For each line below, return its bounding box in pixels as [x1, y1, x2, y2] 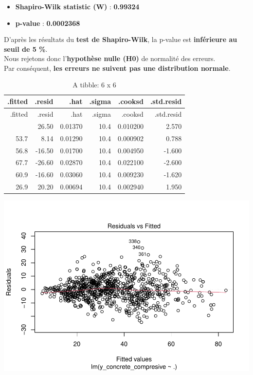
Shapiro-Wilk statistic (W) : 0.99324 [15, 1, 140, 11]
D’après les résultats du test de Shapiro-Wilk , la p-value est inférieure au [4, 34, 237, 44]
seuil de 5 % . [4, 43, 48, 54]
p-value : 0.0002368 [15, 18, 80, 28]
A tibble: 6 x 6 [72, 79, 116, 89]
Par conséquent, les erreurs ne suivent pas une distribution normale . [4, 62, 231, 73]
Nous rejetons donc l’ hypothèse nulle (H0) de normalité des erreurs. [4, 53, 216, 63]
